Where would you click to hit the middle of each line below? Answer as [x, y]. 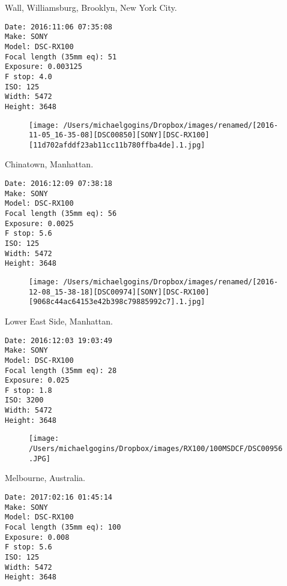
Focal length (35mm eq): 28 [61, 370]
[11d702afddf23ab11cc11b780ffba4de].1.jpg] [117, 145]
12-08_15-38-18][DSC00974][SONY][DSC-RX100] [119, 292]
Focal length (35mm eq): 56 [61, 214]
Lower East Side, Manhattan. [59, 321]
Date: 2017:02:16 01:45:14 [59, 497]
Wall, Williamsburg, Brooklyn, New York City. [91, 7]
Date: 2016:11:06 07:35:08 [59, 27]
